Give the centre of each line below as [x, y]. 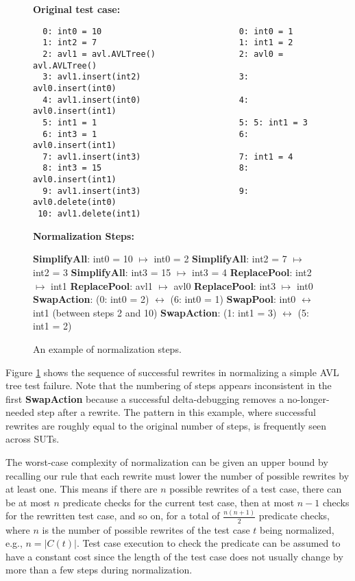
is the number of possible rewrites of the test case [146, 529]
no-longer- [308, 398]
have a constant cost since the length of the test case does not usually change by [174, 556]
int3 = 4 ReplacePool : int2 [252, 272]
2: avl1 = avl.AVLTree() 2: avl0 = [163, 54]
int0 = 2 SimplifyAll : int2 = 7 [220, 259]
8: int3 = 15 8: [146, 168]
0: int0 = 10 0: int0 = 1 [168, 31]
